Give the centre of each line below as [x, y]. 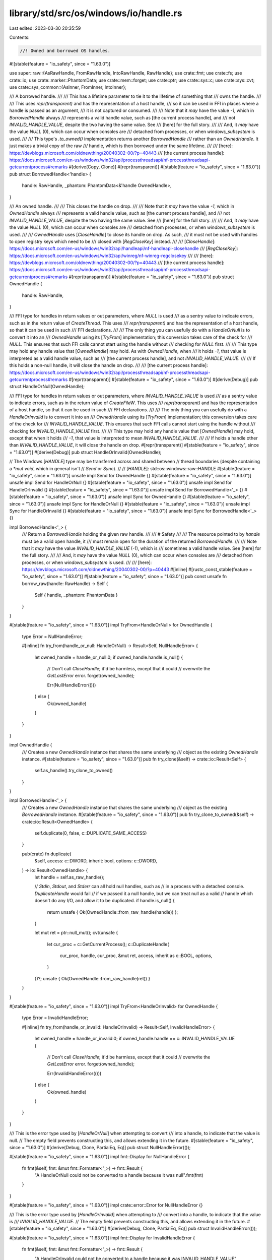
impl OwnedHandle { [31, 745]
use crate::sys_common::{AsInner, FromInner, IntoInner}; [68, 87]
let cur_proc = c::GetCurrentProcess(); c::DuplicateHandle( [108, 944]
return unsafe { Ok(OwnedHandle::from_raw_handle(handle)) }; [113, 912]
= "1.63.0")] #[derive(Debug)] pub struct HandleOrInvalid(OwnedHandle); [85, 452]
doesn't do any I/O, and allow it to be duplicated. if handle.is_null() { [105, 901]
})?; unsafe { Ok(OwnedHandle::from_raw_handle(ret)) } [92, 978]
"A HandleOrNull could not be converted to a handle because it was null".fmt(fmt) [119, 1175]
